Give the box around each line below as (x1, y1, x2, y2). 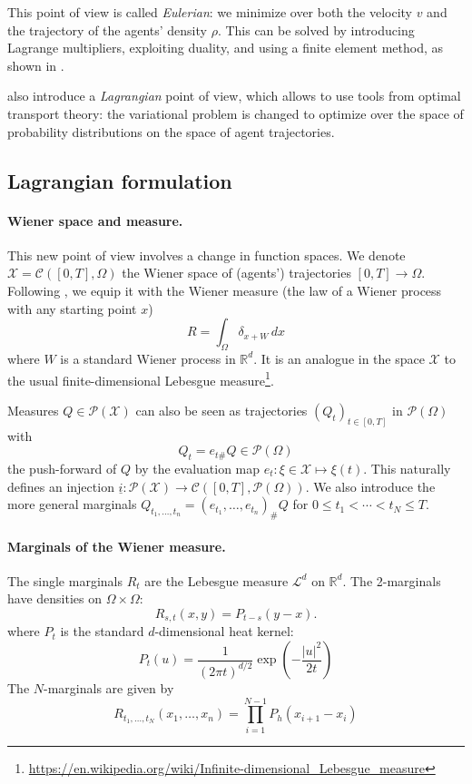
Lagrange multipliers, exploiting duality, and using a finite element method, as (7, 38, 444, 57)
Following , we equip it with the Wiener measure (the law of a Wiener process (7, 280, 442, 299)
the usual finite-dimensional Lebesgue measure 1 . (7, 367, 274, 389)
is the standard (60, 622, 144, 641)
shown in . (7, 55, 64, 74)
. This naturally (363, 459, 451, 477)
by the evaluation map (134, 459, 261, 477)
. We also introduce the (305, 476, 436, 495)
